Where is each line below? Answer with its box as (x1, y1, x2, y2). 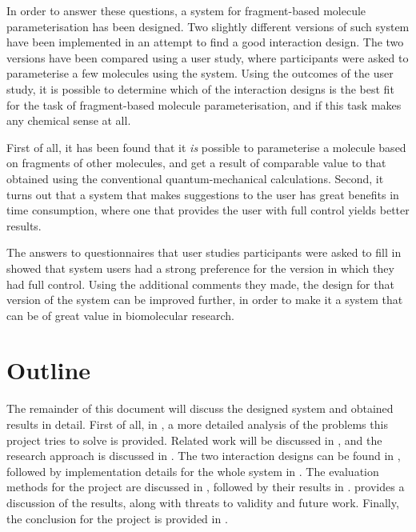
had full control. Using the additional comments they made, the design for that (6, 275, 394, 292)
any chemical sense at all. (6, 112, 131, 129)
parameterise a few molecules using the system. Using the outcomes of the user (6, 65, 394, 82)
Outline (6, 354, 91, 386)
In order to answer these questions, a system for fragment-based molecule (6, 2, 366, 18)
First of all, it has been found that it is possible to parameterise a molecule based (6, 138, 406, 155)
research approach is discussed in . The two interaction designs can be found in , (6, 447, 401, 464)
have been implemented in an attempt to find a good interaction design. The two (6, 34, 404, 50)
